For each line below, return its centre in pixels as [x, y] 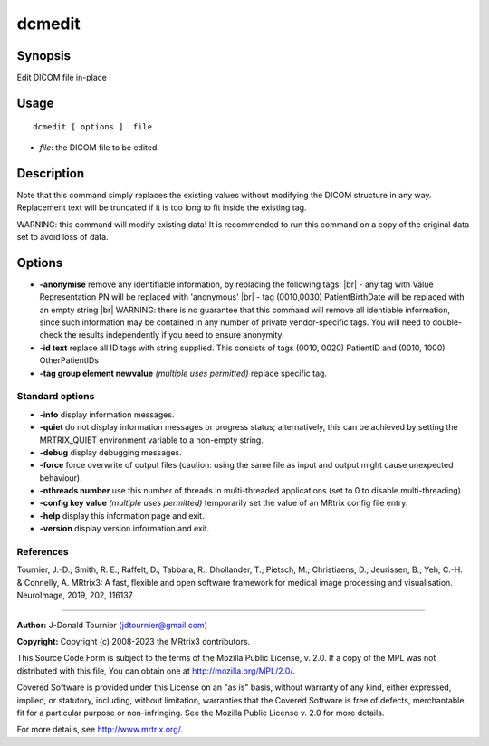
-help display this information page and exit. [122, 515]
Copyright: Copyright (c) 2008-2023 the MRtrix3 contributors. [134, 641]
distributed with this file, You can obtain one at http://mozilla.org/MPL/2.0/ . [156, 671]
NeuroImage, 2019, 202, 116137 [75, 595]
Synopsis [44, 56]
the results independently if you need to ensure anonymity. [174, 335]
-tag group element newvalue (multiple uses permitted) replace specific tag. [183, 373]
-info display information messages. [107, 414]
